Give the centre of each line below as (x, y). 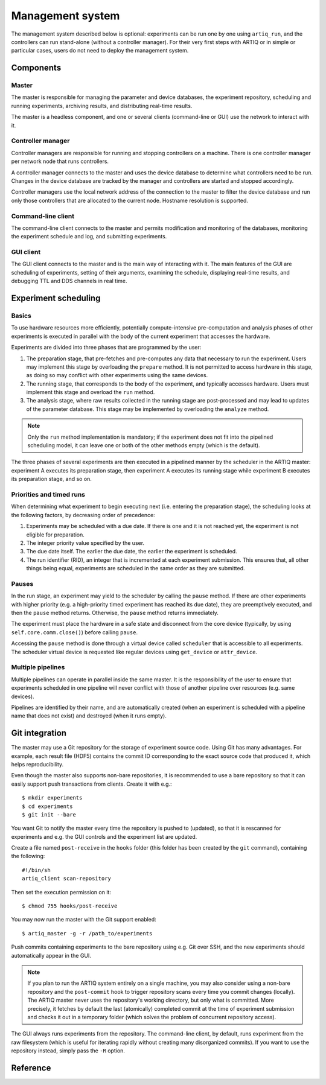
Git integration (39, 733)
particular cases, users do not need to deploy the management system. (100, 51)
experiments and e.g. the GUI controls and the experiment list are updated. (104, 836)
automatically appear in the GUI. (51, 955)
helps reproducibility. (37, 764)
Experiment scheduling (56, 298)
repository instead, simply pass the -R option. (68, 1051)
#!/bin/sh (36, 870)
